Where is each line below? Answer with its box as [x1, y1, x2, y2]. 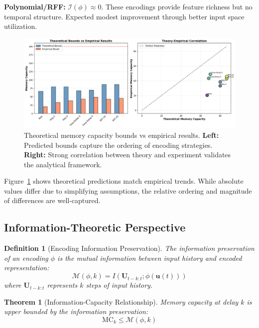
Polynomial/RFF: [4, 1, 66, 11]
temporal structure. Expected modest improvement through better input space [4, 11, 245, 21]
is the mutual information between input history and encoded [57, 252, 242, 263]
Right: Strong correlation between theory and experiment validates [24, 149, 231, 160]
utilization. [4, 21, 37, 31]
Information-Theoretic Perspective [4, 219, 186, 235]
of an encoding [4, 252, 48, 263]
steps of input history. [86, 280, 153, 290]
